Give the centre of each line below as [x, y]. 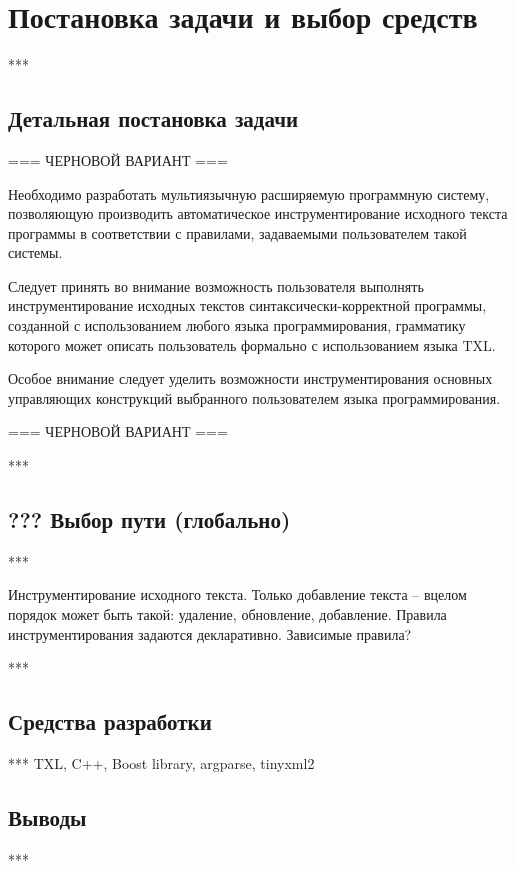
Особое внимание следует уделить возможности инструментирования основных [250, 378]
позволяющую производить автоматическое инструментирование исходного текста [258, 213]
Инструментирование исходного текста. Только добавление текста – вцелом [237, 594]
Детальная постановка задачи [153, 118]
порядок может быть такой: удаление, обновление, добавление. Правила [227, 614]
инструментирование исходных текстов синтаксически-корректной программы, [247, 305]
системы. [35, 252]
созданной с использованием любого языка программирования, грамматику [237, 325]
